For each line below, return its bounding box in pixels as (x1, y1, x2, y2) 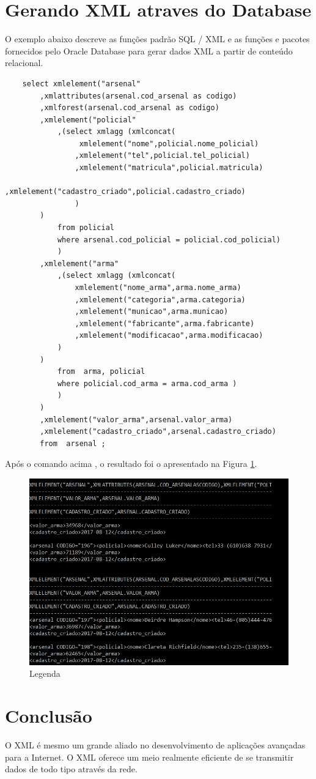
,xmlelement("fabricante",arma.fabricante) (75, 319, 255, 328)
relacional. (5, 56, 43, 69)
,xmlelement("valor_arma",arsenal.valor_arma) (40, 415, 233, 424)
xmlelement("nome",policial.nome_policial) (79, 139, 259, 148)
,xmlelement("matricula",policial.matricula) (75, 163, 263, 173)
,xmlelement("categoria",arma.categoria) (75, 295, 246, 304)
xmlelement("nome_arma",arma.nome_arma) (75, 283, 241, 292)
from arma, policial (57, 367, 145, 376)
